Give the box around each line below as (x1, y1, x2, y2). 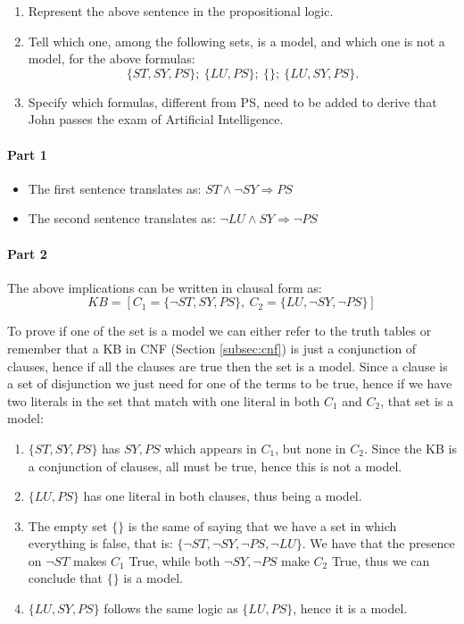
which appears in (164, 438, 257, 457)
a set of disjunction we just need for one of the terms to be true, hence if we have (7, 374, 452, 393)
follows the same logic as (104, 599, 238, 618)
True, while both (128, 551, 220, 570)
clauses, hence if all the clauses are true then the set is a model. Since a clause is (7, 356, 448, 375)
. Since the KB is (363, 438, 457, 457)
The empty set (28, 516, 108, 535)
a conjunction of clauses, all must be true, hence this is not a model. (28, 456, 402, 475)
